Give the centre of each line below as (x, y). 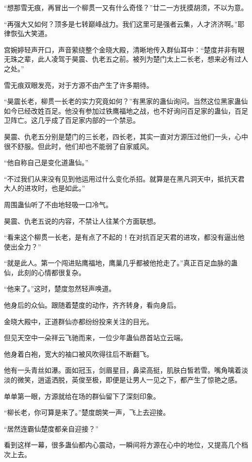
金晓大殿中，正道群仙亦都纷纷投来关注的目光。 (79, 321)
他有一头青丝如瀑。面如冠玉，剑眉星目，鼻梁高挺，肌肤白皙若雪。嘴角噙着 (123, 370)
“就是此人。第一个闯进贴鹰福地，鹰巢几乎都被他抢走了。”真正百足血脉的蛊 (121, 263)
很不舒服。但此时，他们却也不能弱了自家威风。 (79, 146)
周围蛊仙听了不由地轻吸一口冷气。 (58, 204)
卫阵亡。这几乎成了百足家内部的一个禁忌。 (72, 120)
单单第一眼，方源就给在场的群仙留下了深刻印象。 (82, 396)
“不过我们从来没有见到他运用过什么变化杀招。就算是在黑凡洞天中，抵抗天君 (124, 178)
